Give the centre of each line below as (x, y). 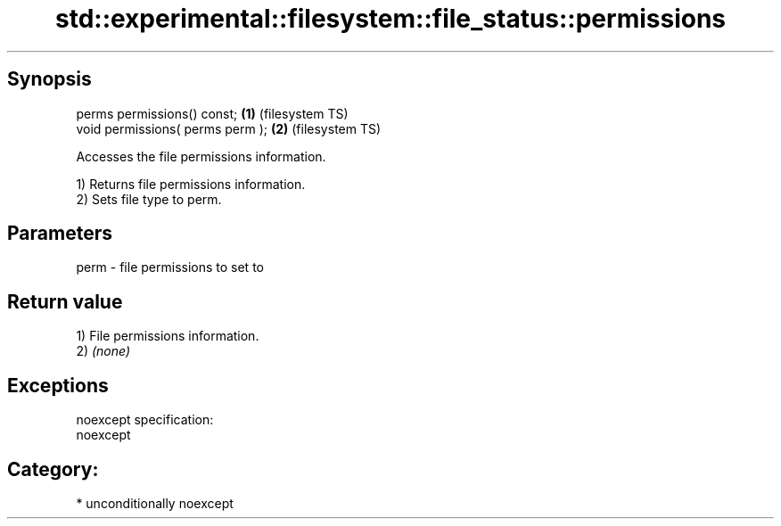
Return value (65, 301)
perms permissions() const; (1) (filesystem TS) (212, 113)
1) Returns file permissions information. (191, 184)
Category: (53, 469)
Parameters (60, 234)
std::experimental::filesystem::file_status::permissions (390, 19)
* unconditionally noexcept (155, 503)
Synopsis (49, 79)
